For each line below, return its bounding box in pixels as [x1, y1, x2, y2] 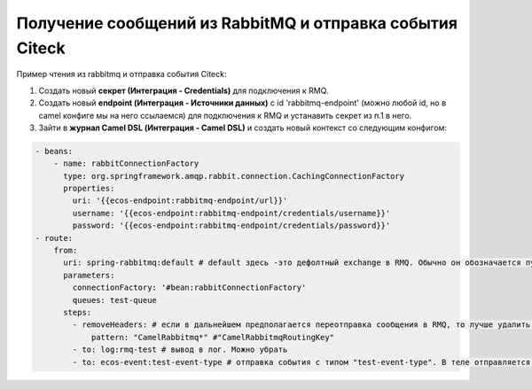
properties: [63, 183, 115, 194]
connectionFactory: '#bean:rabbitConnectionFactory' [72, 283, 307, 292]
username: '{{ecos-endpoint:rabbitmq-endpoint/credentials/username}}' [72, 208, 391, 218]
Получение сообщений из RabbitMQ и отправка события [16, 13, 458, 33]
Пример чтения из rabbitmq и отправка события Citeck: [16, 69, 227, 80]
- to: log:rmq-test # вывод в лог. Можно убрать [72, 345, 288, 354]
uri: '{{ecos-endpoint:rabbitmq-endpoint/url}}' [72, 196, 288, 206]
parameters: [63, 270, 115, 280]
